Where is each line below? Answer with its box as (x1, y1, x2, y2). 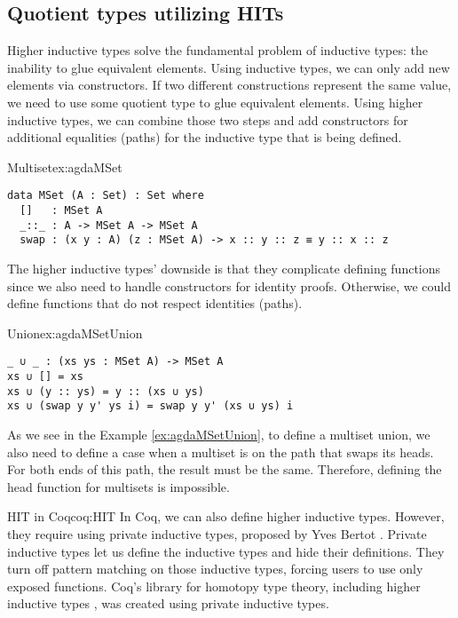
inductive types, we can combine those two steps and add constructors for (7, 110, 408, 129)
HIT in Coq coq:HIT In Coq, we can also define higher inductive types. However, (7, 507, 445, 526)
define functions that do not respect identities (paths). (7, 294, 303, 313)
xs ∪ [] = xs (7, 370, 83, 384)
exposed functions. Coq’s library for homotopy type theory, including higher (7, 576, 421, 595)
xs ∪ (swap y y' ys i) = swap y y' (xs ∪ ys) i (7, 400, 294, 413)
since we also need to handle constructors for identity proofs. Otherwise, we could (7, 276, 451, 295)
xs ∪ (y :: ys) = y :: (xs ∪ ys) (7, 384, 204, 398)
